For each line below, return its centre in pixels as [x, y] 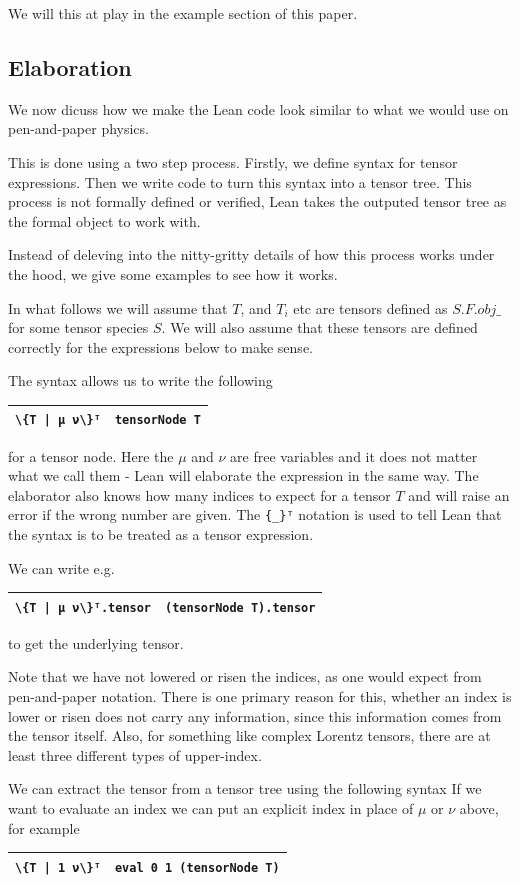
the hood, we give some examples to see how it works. [173, 273]
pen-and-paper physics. [78, 128]
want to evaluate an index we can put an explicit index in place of [211, 808]
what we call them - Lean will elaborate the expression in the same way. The [243, 475]
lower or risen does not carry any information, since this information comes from [255, 715]
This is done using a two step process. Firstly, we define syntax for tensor [233, 161]
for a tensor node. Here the [91, 455]
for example [44, 827]
